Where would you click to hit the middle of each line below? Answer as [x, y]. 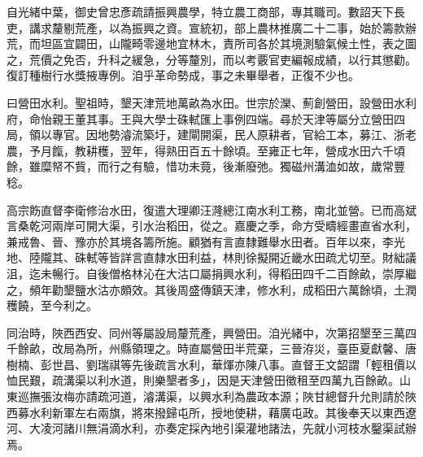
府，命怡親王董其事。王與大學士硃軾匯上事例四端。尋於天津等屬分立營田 [200, 118]
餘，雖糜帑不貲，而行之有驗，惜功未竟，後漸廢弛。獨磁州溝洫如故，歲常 [200, 166]
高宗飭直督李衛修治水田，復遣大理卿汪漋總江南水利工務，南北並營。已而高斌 [211, 209]
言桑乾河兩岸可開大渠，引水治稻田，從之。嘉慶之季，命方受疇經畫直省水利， [211, 226]
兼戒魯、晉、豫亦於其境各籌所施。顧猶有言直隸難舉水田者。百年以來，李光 [206, 241]
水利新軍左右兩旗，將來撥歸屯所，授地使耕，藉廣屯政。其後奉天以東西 [217, 412]
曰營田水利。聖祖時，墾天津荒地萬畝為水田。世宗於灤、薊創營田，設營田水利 [211, 102]
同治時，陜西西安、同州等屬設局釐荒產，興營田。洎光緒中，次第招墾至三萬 [206, 332]
